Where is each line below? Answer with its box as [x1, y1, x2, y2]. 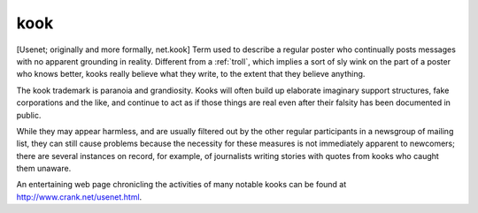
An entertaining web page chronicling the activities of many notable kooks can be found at [16, 179, 347, 190]
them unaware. [16, 164, 72, 174]
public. [16, 110, 42, 120]
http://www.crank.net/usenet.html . [16, 191, 143, 202]
